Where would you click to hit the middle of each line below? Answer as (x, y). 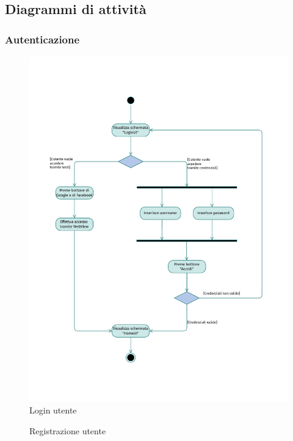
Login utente (53, 410)
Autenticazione (42, 39)
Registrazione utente (68, 430)
